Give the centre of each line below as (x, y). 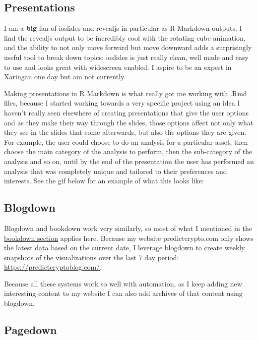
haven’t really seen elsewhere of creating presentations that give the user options (126, 112)
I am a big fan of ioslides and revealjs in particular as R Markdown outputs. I (123, 28)
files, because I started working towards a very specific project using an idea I (122, 103)
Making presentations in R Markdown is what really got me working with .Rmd (126, 93)
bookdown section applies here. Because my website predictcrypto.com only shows (129, 238)
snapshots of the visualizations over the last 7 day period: (92, 257)
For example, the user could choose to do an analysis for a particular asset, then (126, 142)
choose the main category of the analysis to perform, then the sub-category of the (128, 151)
